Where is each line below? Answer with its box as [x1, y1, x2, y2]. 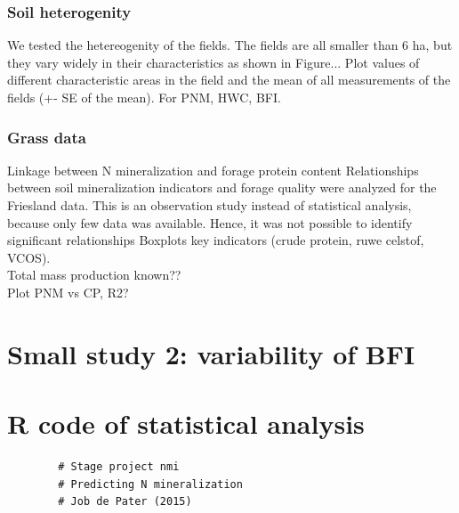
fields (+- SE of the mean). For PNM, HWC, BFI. [7, 88, 281, 106]
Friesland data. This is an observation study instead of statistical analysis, [7, 196, 412, 214]
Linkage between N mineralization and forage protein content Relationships [7, 160, 419, 179]
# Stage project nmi [58, 460, 180, 474]
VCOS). [7, 248, 51, 266]
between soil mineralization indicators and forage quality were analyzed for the [7, 178, 437, 197]
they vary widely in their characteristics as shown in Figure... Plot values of [7, 53, 420, 71]
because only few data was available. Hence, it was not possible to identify [7, 213, 413, 232]
